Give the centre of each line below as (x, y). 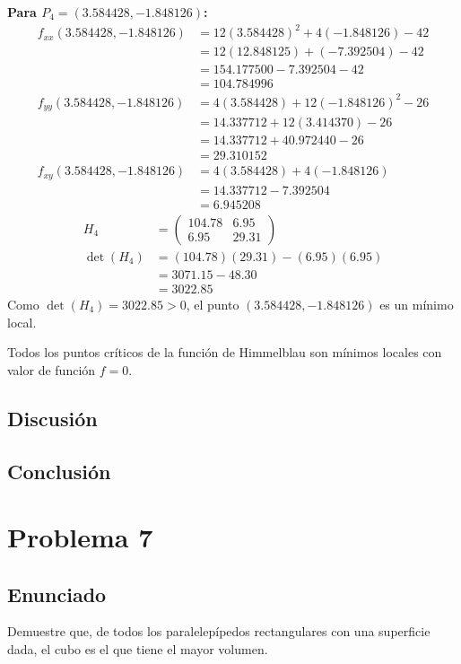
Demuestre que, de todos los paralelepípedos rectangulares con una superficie (219, 631)
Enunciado (57, 594)
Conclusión (59, 471)
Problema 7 (80, 537)
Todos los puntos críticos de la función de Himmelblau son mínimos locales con (225, 352)
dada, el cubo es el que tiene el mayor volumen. (138, 649)
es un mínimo (417, 304)
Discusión (52, 418)
